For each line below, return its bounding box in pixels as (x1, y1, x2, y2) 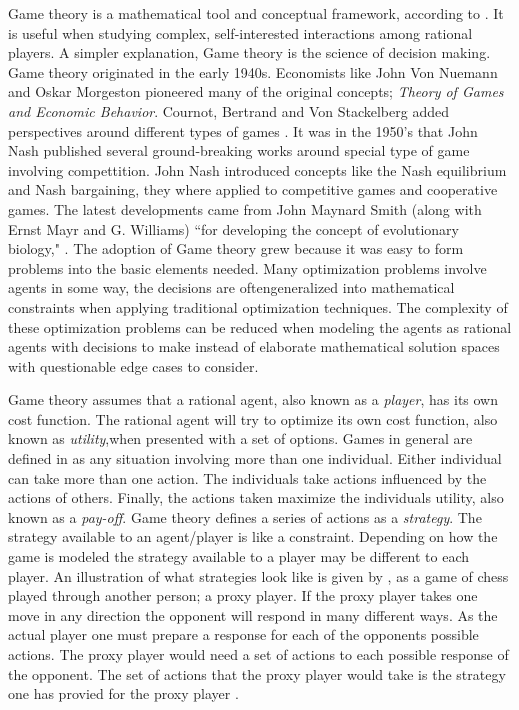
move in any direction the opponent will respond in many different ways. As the (8, 604, 498, 625)
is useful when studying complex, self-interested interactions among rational (8, 22, 473, 43)
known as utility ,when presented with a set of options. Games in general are (8, 428, 473, 449)
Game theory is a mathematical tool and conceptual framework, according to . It (8, 3, 504, 23)
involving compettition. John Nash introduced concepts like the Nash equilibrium (8, 159, 507, 180)
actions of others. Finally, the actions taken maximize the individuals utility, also (8, 487, 504, 508)
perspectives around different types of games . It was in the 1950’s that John (8, 120, 478, 141)
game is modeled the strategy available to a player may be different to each (8, 546, 470, 567)
